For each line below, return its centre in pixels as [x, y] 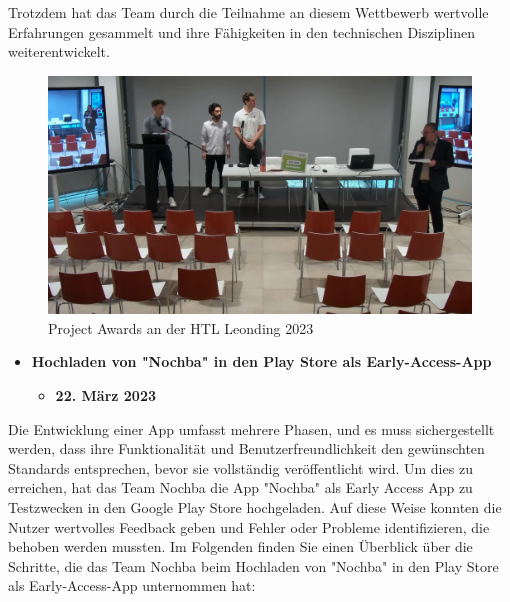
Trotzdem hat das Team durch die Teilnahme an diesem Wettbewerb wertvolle [248, 12]
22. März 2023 [105, 395]
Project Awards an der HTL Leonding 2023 [181, 327]
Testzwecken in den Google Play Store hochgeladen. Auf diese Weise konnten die [255, 507]
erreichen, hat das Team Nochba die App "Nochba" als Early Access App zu [240, 487]
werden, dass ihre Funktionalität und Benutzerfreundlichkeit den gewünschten [246, 448]
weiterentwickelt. [59, 51]
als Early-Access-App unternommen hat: [132, 585]
